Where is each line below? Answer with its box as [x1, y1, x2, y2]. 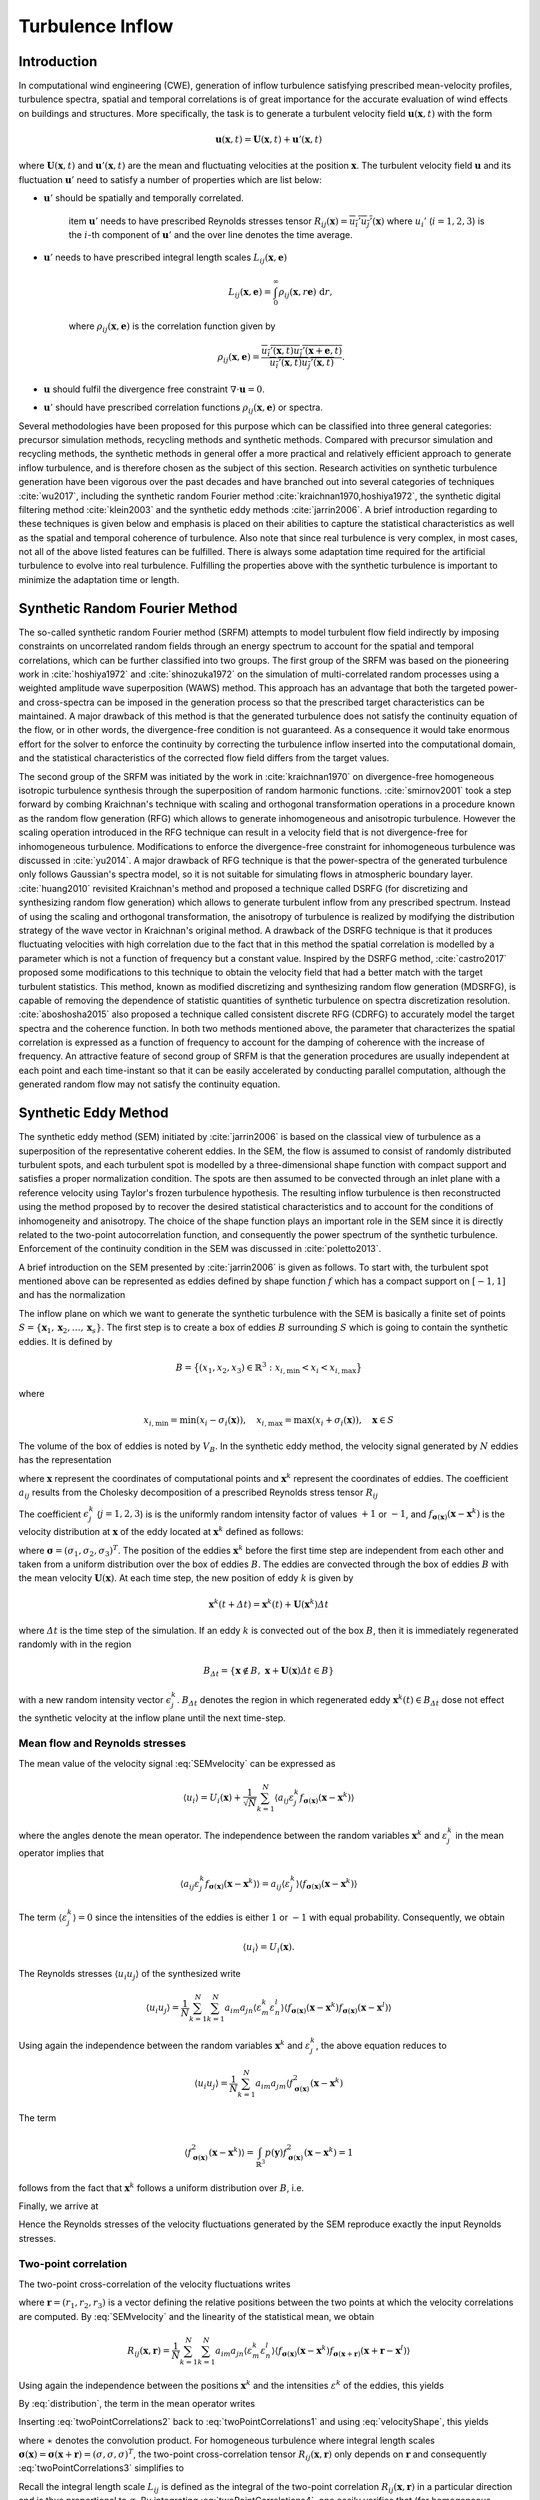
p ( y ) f [265, 2146, 287, 2158]
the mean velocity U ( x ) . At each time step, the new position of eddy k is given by [18, 1572, 354, 1584]
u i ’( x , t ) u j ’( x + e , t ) [261, 345, 343, 359]
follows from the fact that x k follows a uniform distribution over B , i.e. [18, 2180, 305, 2194]
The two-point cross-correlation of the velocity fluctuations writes [18, 2278, 291, 2290]
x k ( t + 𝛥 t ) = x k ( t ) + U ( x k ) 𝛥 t [208, 1596, 329, 1610]
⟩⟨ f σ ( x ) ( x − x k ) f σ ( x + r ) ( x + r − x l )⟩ [271, 2343, 411, 2359]
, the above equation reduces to [315, 2039, 447, 2051]
